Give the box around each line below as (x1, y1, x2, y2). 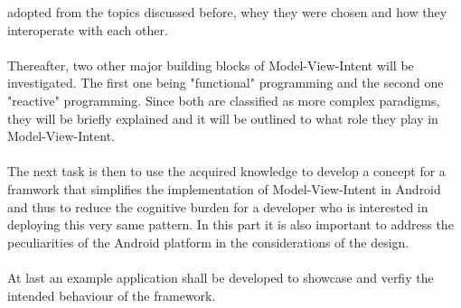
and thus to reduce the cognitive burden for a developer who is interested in (7, 197, 428, 216)
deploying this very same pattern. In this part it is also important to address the (7, 215, 454, 234)
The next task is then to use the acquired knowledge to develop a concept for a (7, 162, 446, 181)
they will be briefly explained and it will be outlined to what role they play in (7, 108, 438, 127)
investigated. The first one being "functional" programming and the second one (7, 73, 444, 92)
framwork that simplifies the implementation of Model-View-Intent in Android (7, 179, 441, 198)
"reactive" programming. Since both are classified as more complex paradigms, (7, 90, 440, 109)
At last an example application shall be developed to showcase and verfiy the (7, 267, 434, 286)
